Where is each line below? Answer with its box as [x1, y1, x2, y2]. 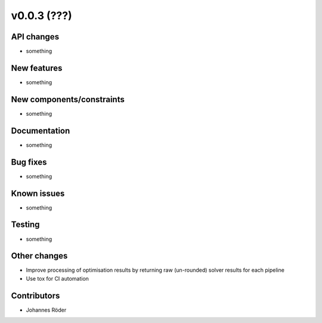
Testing [11, 220, 40, 230]
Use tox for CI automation [26, 275, 89, 282]
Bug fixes [11, 157, 47, 167]
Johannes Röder [26, 306, 67, 313]
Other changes [11, 251, 68, 261]
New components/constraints [11, 94, 125, 104]
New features [11, 63, 63, 73]
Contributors [11, 290, 60, 301]
